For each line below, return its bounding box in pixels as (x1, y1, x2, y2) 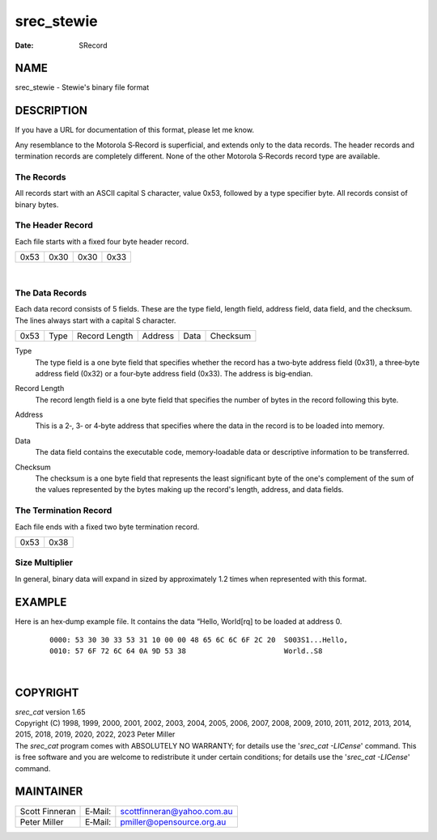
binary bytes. (15, 199, 59, 210)
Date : (15, 40, 34, 50)
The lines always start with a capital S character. (15, 316, 176, 325)
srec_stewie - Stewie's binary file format (15, 83, 150, 92)
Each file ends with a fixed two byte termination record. (15, 522, 200, 532)
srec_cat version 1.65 (15, 706, 86, 716)
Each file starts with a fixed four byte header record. (15, 236, 189, 246)
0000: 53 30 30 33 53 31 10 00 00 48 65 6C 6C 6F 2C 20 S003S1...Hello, (49, 635, 349, 644)
